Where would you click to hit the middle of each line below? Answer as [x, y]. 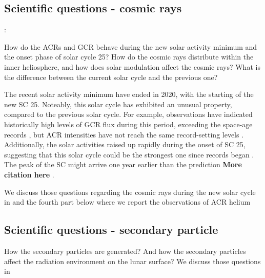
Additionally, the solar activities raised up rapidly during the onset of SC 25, [125, 144]
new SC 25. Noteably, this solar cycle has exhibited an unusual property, [118, 104]
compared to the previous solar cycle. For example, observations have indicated [128, 114]
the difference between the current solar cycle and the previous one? [111, 77]
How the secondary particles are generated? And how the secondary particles [125, 251]
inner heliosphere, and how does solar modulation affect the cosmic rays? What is [132, 66]
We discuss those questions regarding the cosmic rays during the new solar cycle [130, 192]
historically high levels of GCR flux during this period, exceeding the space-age [128, 124]
